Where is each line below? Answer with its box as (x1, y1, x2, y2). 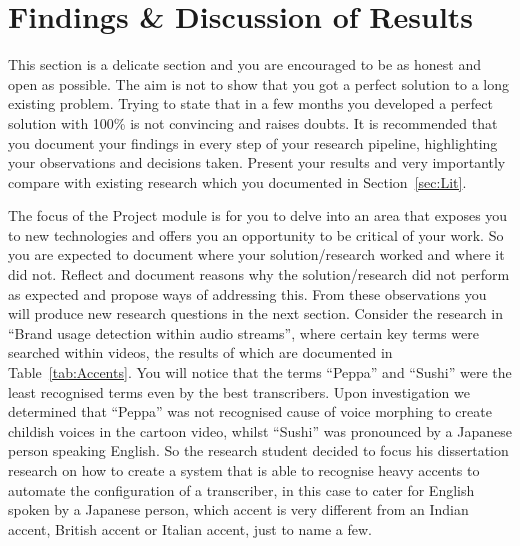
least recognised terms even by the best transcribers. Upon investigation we (8, 381, 470, 402)
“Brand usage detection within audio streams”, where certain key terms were (8, 322, 479, 343)
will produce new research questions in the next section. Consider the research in (8, 303, 503, 324)
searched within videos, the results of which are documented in (8, 342, 393, 363)
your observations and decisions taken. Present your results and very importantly (8, 152, 506, 173)
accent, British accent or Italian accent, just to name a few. (8, 518, 372, 539)
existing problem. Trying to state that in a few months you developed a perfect (8, 93, 493, 114)
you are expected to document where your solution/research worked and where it (8, 244, 505, 265)
